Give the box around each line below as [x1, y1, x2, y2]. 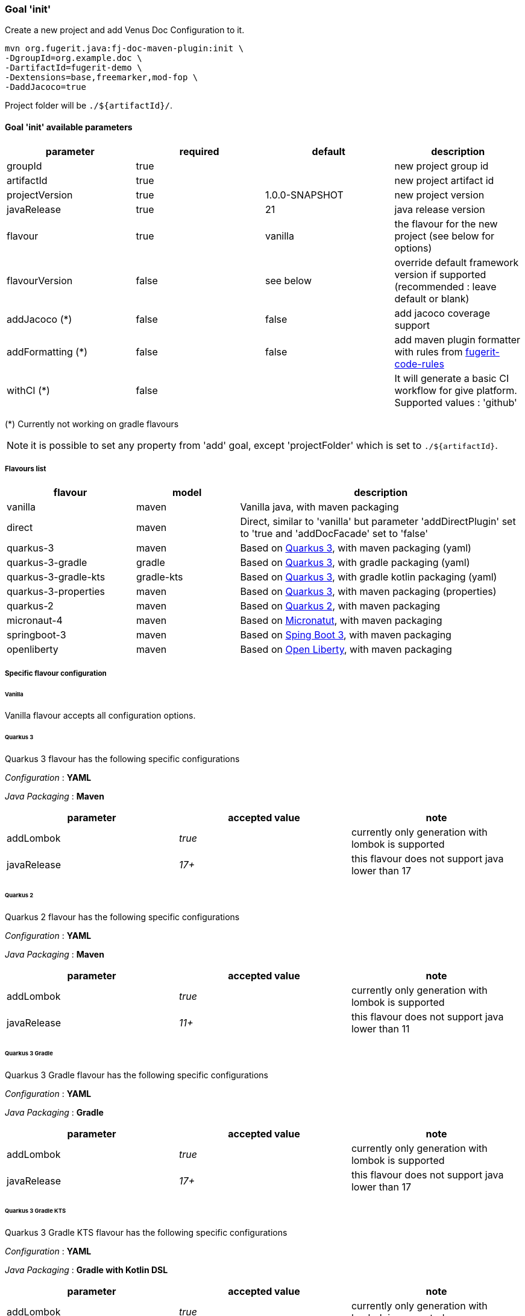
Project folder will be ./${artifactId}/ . [5, 100, 173, 111]
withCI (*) [7, 384, 50, 396]
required [179, 145, 219, 157]
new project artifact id [394, 174, 494, 186]
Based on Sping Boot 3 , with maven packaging [240, 629, 451, 641]
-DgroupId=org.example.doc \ [5, 53, 142, 63]
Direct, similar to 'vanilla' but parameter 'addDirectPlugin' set [240, 515, 516, 528]
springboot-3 [7, 629, 66, 641]
